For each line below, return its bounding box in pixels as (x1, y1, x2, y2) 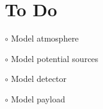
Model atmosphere (11, 32, 79, 45)
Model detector (11, 72, 67, 85)
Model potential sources (11, 52, 99, 64)
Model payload (11, 92, 65, 105)
